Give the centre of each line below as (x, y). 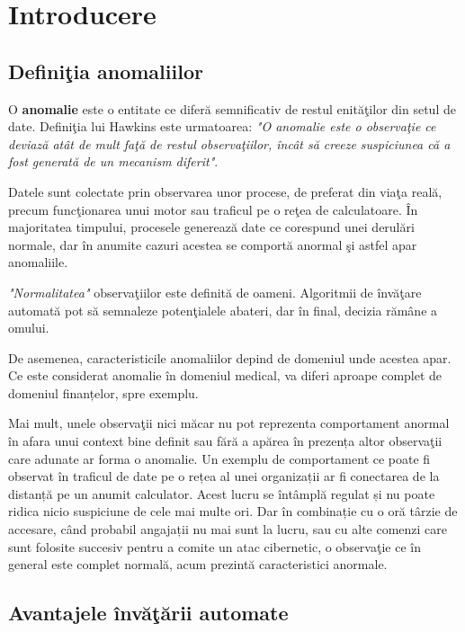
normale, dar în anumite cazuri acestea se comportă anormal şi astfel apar (213, 244)
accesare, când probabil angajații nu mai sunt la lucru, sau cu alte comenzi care (228, 529)
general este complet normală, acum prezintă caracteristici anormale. (198, 564)
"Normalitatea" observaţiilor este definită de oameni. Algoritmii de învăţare (215, 292)
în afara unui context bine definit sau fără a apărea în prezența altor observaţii (225, 441)
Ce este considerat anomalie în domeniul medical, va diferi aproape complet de (225, 375)
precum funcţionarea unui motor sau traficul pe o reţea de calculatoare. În (213, 209)
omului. (29, 328)
